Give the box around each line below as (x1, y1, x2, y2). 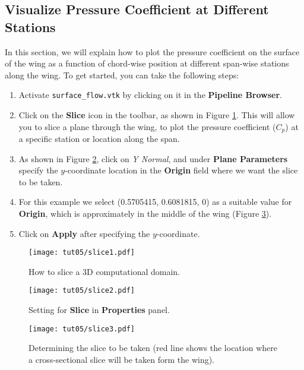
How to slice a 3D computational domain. (28, 265, 180, 277)
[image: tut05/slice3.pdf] (28, 324, 135, 333)
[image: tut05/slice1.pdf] (28, 248, 135, 257)
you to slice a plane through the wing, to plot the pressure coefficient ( (18, 120, 276, 132)
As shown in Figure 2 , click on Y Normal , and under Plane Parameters (18, 152, 288, 165)
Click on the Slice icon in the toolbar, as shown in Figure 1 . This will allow (18, 109, 295, 121)
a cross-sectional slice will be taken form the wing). (28, 353, 215, 365)
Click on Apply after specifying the (18, 227, 150, 239)
